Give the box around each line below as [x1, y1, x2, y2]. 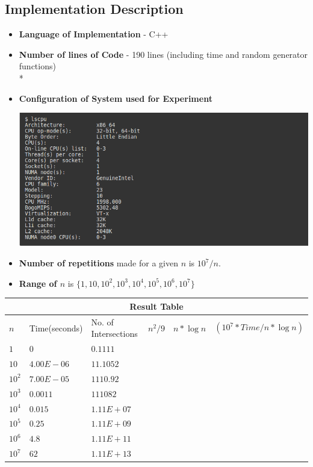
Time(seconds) [29, 321, 83, 334]
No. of [91, 315, 114, 328]
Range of [19, 277, 57, 289]
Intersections [91, 327, 138, 340]
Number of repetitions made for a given [19, 257, 178, 269]
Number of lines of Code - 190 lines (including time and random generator [19, 48, 308, 60]
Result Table [129, 299, 184, 312]
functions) [19, 60, 56, 72]
